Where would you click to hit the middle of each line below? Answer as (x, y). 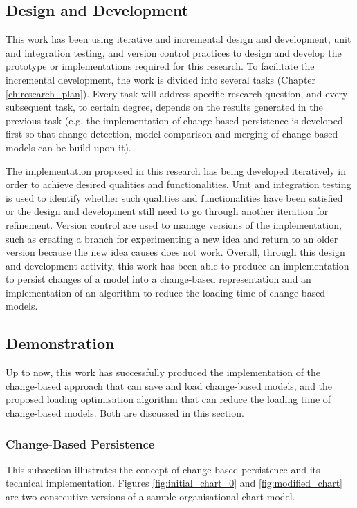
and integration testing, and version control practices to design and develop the (174, 52)
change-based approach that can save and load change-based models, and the (169, 385)
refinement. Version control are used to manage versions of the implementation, (174, 224)
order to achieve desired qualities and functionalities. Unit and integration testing (178, 184)
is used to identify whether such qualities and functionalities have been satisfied (174, 197)
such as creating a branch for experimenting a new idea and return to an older (172, 238)
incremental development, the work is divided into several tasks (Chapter (161, 79)
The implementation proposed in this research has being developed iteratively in (176, 170)
